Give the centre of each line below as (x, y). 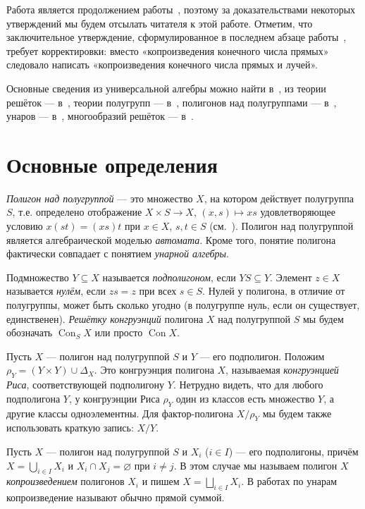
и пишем (161, 481)
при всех (158, 291)
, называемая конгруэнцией (282, 370)
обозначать (30, 332)
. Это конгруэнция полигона (154, 370)
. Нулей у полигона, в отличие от (274, 291)
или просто (119, 332)
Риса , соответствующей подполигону (86, 385)
